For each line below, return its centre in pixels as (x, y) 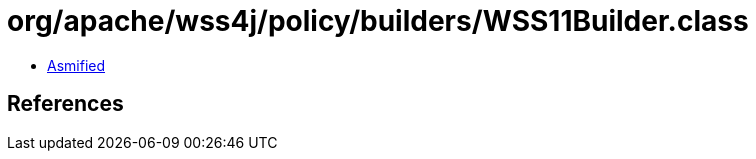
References (65, 104)
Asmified (76, 65)
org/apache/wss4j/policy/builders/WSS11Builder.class (378, 21)
